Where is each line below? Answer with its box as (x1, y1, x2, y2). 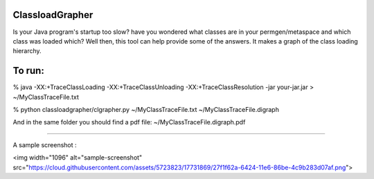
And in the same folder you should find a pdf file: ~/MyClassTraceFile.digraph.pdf (12, 118, 246, 126)
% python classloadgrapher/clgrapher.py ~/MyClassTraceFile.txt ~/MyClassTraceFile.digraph (12, 105, 280, 113)
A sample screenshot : (12, 140, 77, 149)
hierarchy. (12, 47, 42, 55)
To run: (12, 65, 44, 77)
